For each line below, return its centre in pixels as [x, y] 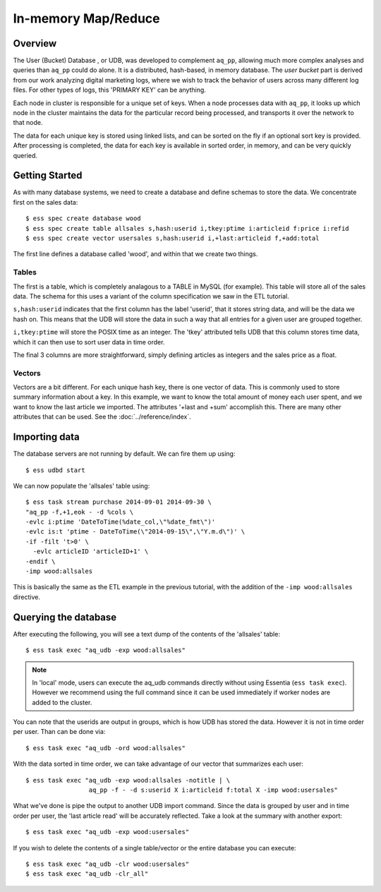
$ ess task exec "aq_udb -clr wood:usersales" [108, 864]
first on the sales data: [46, 202]
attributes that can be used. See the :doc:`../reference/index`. [102, 417]
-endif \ [41, 561]
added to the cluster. [62, 702]
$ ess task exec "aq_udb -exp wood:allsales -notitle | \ [128, 780]
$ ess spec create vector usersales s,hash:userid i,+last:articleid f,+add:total [173, 239]
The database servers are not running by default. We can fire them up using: [124, 454]
